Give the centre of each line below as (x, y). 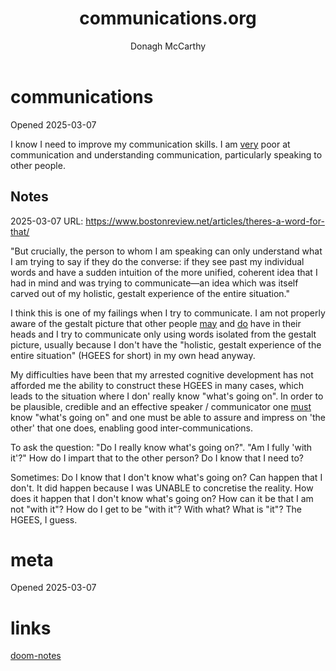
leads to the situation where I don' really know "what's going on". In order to (167, 396)
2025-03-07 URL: (47, 221)
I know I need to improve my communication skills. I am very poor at (150, 144)
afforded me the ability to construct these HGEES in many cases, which (157, 385)
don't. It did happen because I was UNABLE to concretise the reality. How (162, 488)
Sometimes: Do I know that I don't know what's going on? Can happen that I (166, 477)
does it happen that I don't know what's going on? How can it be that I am (162, 498)
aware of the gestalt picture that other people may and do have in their (156, 323)
